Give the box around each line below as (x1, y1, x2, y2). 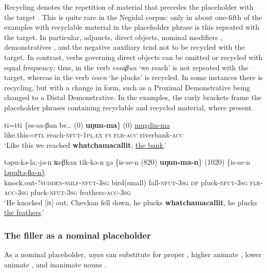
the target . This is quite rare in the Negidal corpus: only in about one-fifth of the (4, 11, 262, 22)
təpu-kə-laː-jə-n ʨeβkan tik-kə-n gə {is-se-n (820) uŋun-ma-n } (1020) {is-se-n (4, 157, 251, 167)
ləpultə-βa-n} (4, 166, 45, 177)
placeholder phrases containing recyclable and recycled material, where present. (4, 102, 254, 112)
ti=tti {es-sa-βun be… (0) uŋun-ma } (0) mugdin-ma (4, 119, 170, 130)
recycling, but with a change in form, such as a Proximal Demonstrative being (4, 82, 251, 92)
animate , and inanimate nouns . (4, 259, 107, 269)
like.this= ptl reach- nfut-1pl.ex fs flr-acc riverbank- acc (4, 129, 183, 140)
